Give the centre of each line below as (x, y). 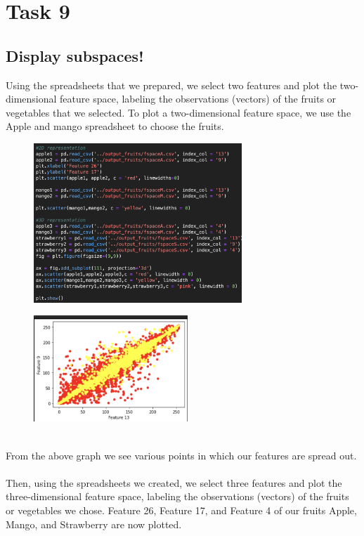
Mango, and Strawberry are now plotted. (94, 524)
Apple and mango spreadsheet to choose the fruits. (115, 126)
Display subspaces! (75, 55)
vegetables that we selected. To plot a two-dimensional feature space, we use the (178, 112)
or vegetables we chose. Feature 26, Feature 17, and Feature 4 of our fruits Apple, (181, 510)
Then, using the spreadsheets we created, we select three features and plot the (174, 482)
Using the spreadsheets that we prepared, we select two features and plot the (171, 85)
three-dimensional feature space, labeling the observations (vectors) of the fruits (177, 496)
